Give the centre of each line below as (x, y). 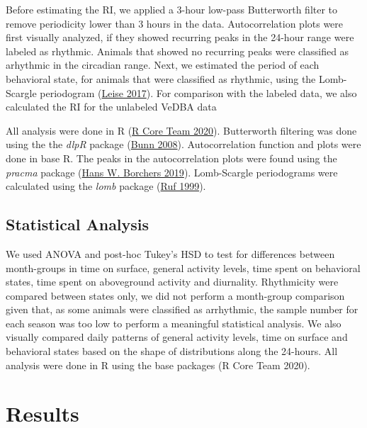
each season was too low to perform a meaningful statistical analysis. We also (174, 323)
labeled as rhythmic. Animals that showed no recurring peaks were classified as (177, 51)
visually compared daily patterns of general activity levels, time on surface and (177, 337)
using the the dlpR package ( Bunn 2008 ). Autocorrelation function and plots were (183, 144)
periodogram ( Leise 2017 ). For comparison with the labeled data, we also (198, 92)
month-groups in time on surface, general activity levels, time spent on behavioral (183, 267)
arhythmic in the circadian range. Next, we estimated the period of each (163, 65)
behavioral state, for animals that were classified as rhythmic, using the (161, 78)
